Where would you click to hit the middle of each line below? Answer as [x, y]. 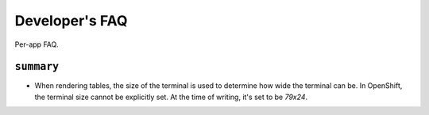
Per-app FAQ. [37, 44]
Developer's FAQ [71, 21]
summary [37, 67]
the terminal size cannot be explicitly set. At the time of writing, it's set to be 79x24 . [171, 97]
